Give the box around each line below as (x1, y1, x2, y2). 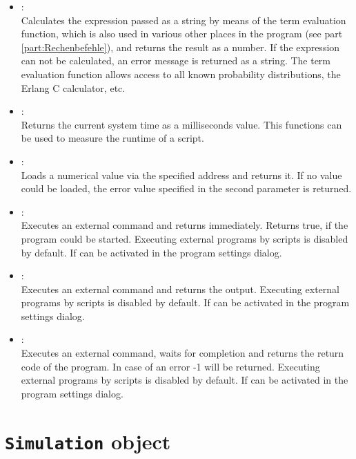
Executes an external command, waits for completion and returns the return (21, 346, 344, 360)
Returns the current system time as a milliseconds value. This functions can (21, 117, 342, 131)
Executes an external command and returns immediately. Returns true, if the (21, 218, 348, 232)
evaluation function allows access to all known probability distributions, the (21, 66, 341, 81)
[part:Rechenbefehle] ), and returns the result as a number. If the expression (21, 39, 340, 54)
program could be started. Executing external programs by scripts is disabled (21, 231, 348, 245)
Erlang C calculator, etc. (21, 80, 126, 95)
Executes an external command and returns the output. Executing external (21, 281, 339, 296)
